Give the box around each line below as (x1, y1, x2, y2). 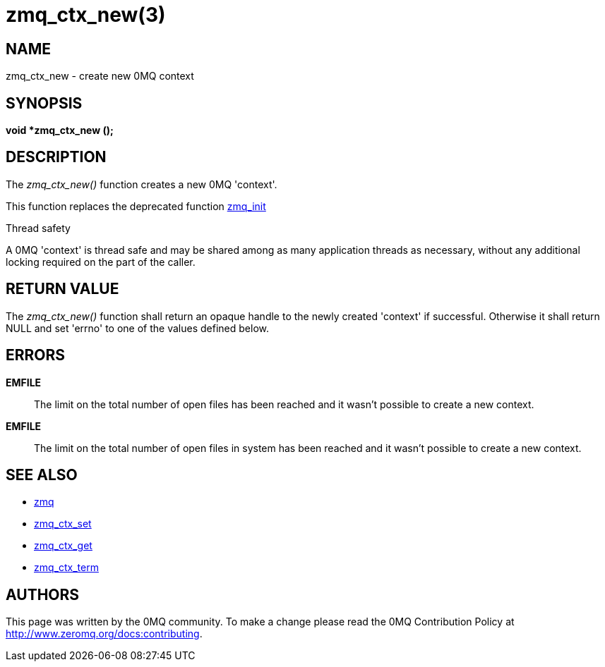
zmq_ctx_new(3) (6, 3, 166, 27)
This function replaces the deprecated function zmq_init (6, 200, 266, 212)
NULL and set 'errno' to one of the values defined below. (6, 322, 269, 334)
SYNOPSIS (6, 94, 83, 112)
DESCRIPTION (6, 148, 107, 166)
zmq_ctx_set (34, 518, 92, 530)
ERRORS (6, 346, 66, 365)
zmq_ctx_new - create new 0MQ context (6, 70, 194, 82)
